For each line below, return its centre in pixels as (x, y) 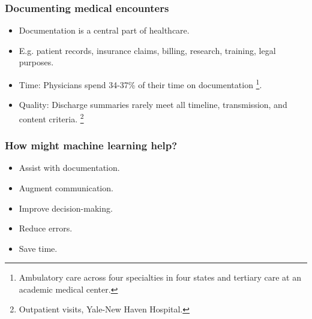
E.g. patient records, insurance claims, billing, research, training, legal (147, 50)
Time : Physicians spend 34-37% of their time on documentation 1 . (140, 84)
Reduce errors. (46, 228)
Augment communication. (66, 187)
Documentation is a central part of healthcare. (104, 30)
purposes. (36, 62)
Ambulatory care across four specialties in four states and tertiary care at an (160, 277)
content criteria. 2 (51, 118)
